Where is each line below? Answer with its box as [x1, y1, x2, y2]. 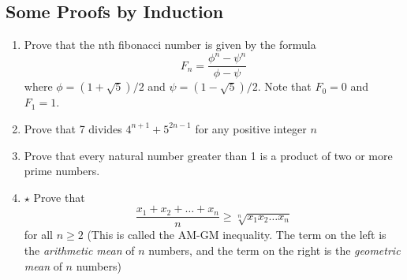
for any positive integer [195, 120, 307, 136]
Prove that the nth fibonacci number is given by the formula [24, 36, 316, 53]
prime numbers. [24, 162, 100, 179]
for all [24, 226, 54, 243]
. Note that [257, 78, 312, 95]
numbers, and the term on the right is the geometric [148, 241, 401, 258]
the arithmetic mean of [24, 241, 135, 258]
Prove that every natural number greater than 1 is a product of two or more [24, 147, 393, 163]
